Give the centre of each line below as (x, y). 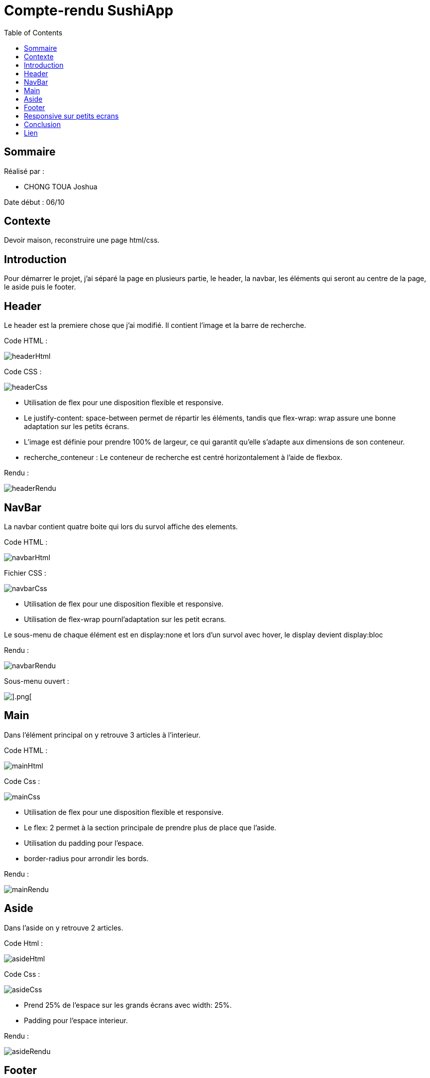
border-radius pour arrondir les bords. (86, 858)
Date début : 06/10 (34, 202)
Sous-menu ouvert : (37, 681)
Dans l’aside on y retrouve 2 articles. (64, 927)
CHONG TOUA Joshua (61, 186)
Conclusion (43, 124)
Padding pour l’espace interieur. (76, 1020)
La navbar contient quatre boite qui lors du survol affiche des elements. (121, 526)
